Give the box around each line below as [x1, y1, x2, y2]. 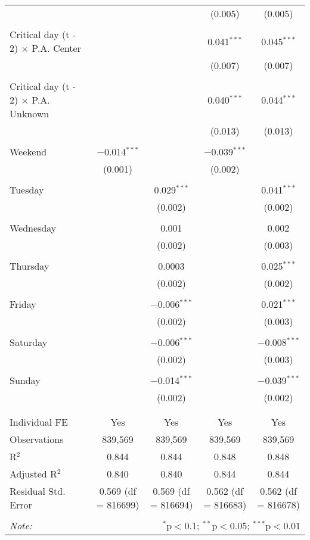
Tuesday [10, 183, 44, 196]
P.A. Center [32, 41, 81, 55]
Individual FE [10, 415, 68, 429]
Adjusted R [10, 467, 57, 480]
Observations [10, 432, 64, 446]
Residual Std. [10, 484, 66, 498]
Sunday [10, 373, 41, 387]
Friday [10, 297, 36, 311]
